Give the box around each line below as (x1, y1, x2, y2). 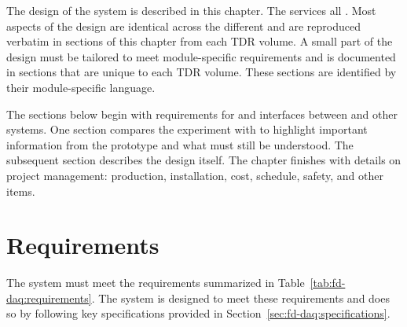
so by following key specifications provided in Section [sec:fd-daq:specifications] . (6, 305, 390, 321)
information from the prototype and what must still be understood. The (6, 136, 354, 152)
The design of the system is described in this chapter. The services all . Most (6, 2, 376, 18)
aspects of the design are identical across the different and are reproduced (6, 17, 361, 34)
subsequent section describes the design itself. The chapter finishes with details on (6, 152, 401, 168)
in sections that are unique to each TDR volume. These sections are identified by (6, 64, 397, 80)
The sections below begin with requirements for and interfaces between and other (6, 105, 398, 122)
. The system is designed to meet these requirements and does (91, 289, 390, 306)
